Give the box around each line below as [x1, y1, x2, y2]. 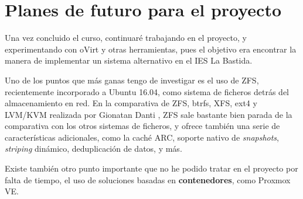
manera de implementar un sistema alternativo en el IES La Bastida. [5, 54, 253, 67]
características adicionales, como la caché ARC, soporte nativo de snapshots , [5, 131, 279, 143]
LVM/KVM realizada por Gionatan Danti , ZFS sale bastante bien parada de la [5, 108, 292, 120]
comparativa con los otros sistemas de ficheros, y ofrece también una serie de [5, 120, 280, 132]
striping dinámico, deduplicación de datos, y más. [5, 142, 182, 155]
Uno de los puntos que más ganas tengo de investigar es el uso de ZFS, [5, 74, 259, 86]
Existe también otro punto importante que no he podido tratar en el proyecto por [5, 162, 298, 174]
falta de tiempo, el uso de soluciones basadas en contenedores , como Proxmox [5, 173, 291, 186]
